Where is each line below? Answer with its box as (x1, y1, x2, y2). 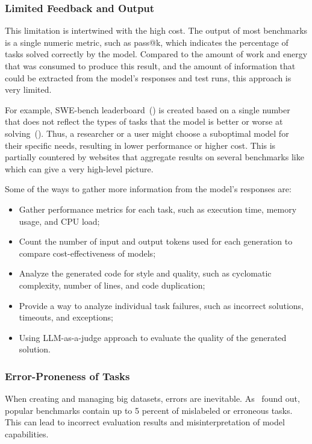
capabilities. (5, 427, 49, 440)
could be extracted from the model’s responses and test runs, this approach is (5, 71, 292, 84)
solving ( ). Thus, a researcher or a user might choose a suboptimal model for (5, 127, 289, 139)
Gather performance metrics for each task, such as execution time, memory (19, 202, 297, 215)
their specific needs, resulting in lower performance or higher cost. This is (5, 139, 276, 151)
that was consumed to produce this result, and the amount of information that (5, 60, 296, 72)
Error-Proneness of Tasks (5, 368, 130, 383)
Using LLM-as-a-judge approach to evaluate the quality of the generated (19, 331, 287, 343)
